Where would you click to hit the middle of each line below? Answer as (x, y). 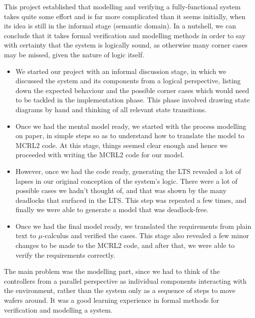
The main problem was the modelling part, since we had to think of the (112, 271)
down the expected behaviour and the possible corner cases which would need (132, 90)
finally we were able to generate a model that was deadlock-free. (112, 209)
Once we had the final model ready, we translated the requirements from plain (133, 226)
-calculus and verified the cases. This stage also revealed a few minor (146, 235)
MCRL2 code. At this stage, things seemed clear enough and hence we (121, 145)
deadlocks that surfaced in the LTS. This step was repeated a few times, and (131, 200)
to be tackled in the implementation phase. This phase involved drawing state (133, 100)
